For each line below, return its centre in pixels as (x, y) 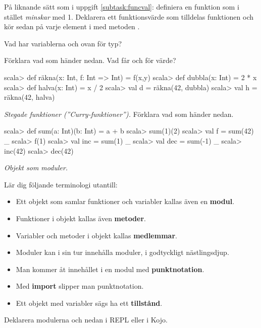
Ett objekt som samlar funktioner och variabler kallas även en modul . (125, 201)
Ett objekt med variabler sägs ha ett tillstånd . (89, 303)
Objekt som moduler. (36, 168)
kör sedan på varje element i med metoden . (72, 26)
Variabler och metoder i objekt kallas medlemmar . (96, 235)
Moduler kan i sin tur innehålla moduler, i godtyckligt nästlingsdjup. (122, 252)
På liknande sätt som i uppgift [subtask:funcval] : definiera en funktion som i (122, 7)
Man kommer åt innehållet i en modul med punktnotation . (110, 269)
